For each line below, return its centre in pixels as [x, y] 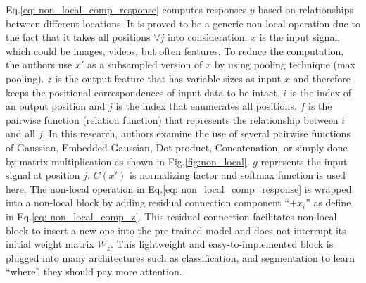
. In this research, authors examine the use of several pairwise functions [196, 133]
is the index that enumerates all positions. [206, 106]
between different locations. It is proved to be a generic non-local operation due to [183, 23]
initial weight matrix [50, 244]
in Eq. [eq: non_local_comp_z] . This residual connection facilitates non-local [171, 216]
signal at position [43, 175]
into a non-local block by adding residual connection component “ [148, 202]
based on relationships [306, 9]
